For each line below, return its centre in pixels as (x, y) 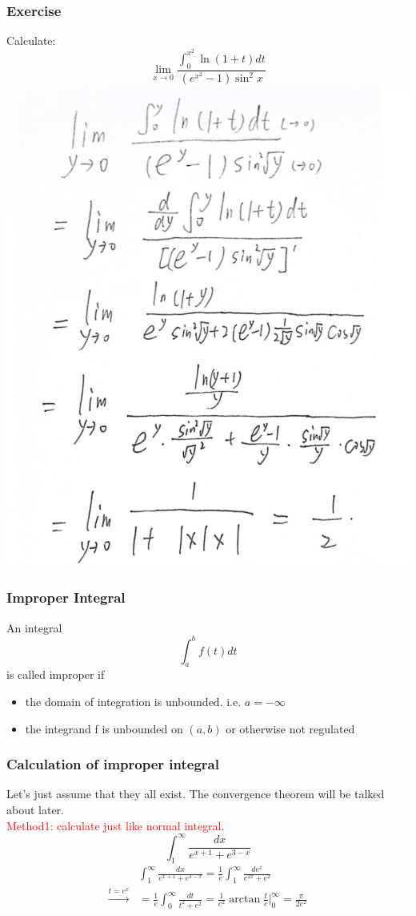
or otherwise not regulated (290, 728)
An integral (34, 627)
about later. (36, 809)
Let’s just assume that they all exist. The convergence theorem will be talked (196, 794)
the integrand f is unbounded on (104, 728)
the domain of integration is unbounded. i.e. (133, 701)
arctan (245, 900)
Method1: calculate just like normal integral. (116, 825)
